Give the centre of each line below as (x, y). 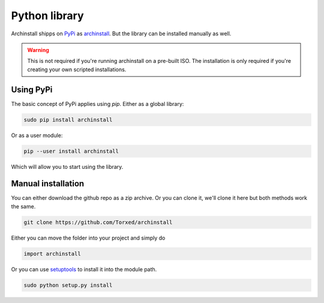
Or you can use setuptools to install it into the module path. (84, 269)
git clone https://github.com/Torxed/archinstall (98, 222)
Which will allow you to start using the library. (67, 166)
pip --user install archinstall (71, 151)
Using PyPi (32, 90)
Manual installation (48, 184)
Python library (47, 16)
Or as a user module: (37, 135)
